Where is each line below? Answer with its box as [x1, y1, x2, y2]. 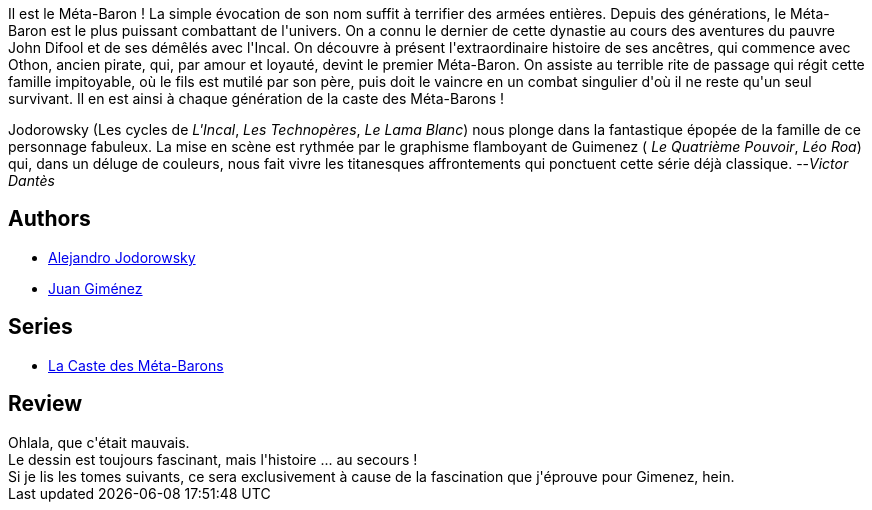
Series [8, 314, 73, 340]
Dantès [8, 172, 55, 189]
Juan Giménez [48, 279, 143, 297]
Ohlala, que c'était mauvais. [8, 433, 190, 451]
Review [8, 391, 83, 417]
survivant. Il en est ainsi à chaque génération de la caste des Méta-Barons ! [8, 90, 505, 107]
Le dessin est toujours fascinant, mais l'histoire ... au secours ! [8, 450, 418, 468]
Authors [8, 206, 91, 232]
